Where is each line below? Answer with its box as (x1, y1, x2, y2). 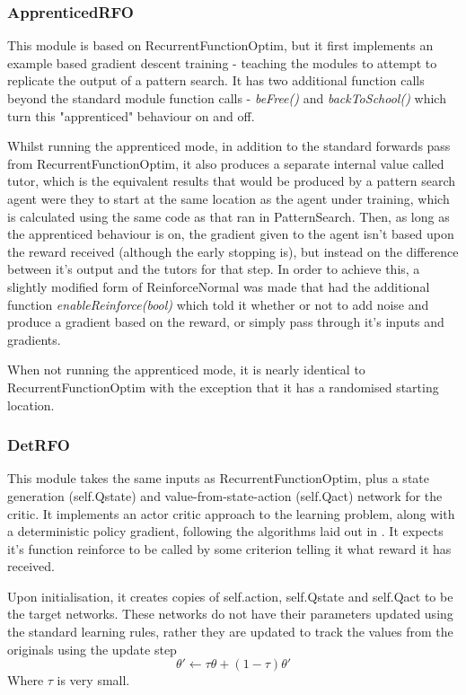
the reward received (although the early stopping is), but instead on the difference (7, 242, 459, 260)
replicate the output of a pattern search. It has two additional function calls (7, 71, 425, 90)
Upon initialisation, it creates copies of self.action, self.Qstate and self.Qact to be (7, 586, 453, 605)
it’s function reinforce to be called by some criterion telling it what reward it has (7, 539, 452, 558)
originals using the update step (7, 639, 177, 658)
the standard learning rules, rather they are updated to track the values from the (7, 622, 453, 641)
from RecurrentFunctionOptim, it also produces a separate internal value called (7, 154, 444, 172)
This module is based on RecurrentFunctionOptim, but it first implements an (7, 36, 434, 55)
